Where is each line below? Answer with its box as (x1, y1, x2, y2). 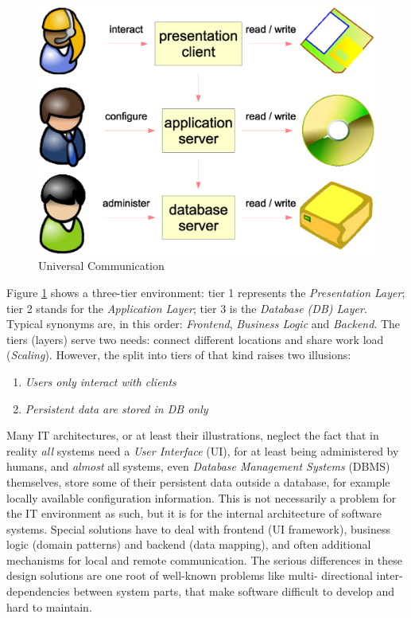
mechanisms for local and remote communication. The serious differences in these (6, 551, 402, 568)
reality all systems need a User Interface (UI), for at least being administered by (6, 442, 399, 459)
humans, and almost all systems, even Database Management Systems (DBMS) (6, 458, 390, 475)
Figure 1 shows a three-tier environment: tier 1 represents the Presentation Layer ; (6, 284, 405, 300)
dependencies (6, 583, 70, 600)
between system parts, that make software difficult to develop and (73, 583, 395, 600)
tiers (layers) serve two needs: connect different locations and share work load (6, 331, 384, 347)
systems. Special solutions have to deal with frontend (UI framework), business (6, 520, 390, 537)
